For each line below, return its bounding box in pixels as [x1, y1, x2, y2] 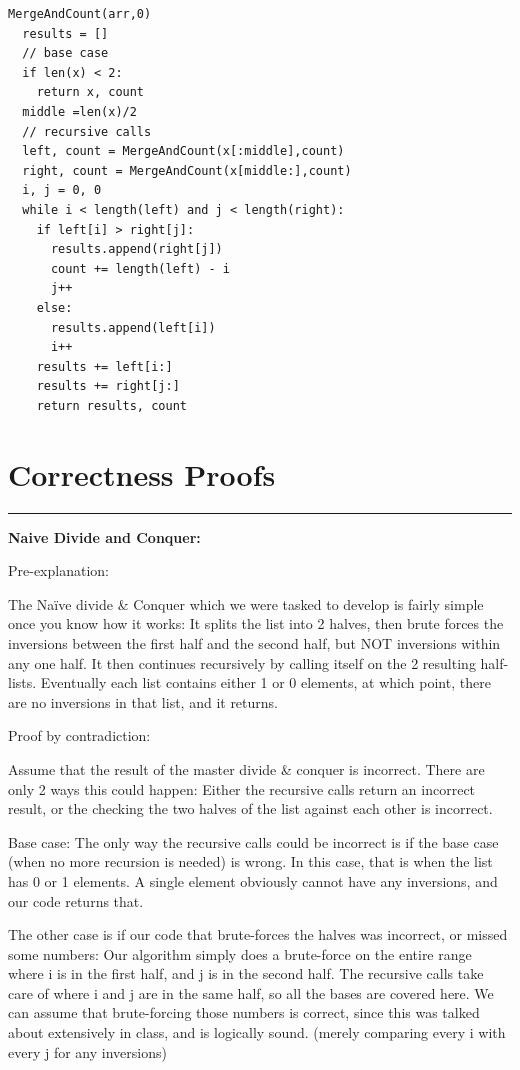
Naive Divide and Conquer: [8, 526, 201, 547]
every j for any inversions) [8, 1041, 167, 1062]
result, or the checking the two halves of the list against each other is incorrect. [8, 798, 493, 819]
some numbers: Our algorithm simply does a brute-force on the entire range [8, 943, 472, 964]
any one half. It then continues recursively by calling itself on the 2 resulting [8, 652, 476, 673]
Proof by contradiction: [8, 725, 151, 746]
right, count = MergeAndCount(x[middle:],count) [22, 163, 352, 178]
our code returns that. [8, 890, 144, 911]
